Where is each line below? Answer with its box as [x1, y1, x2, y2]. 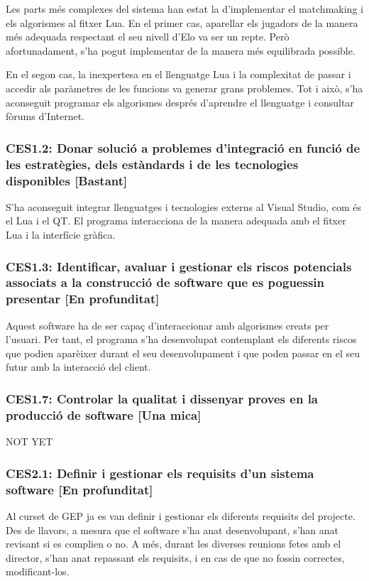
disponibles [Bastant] [6, 171, 128, 189]
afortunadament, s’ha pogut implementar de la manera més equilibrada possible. [6, 43, 356, 58]
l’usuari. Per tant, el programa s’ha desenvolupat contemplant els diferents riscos [6, 332, 357, 347]
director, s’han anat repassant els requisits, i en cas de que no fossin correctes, [6, 550, 345, 565]
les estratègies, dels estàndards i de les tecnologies [6, 155, 299, 173]
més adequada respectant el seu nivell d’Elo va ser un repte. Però [6, 29, 290, 44]
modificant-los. [6, 564, 70, 579]
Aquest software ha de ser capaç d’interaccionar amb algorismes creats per [6, 317, 329, 332]
